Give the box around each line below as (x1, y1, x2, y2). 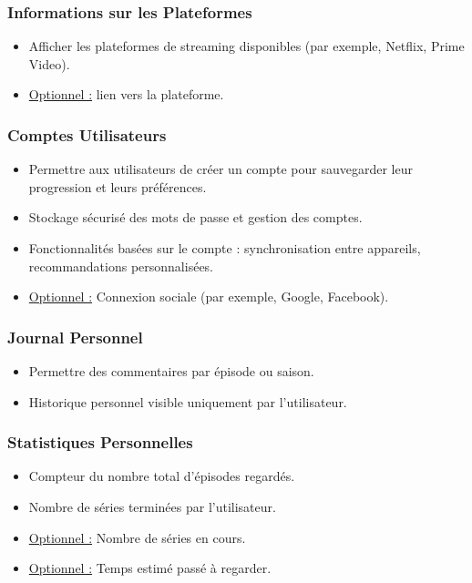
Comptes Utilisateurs (7, 123, 167, 146)
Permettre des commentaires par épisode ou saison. (28, 362, 314, 380)
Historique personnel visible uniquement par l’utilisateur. (28, 392, 347, 411)
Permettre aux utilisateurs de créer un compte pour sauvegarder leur (28, 159, 413, 179)
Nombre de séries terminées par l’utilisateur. (28, 497, 276, 516)
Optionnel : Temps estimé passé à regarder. (28, 558, 272, 578)
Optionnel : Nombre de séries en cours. (28, 527, 246, 547)
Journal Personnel (7, 325, 143, 348)
